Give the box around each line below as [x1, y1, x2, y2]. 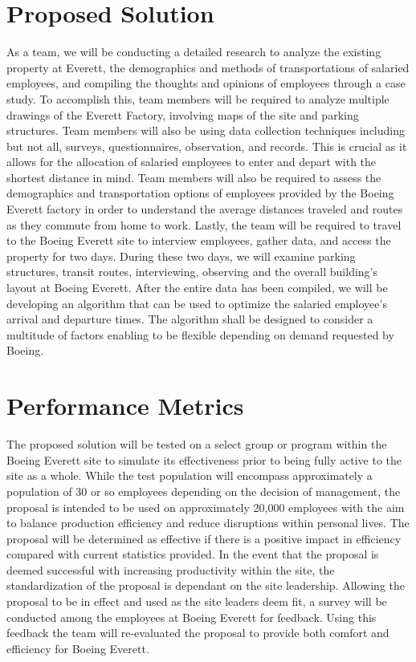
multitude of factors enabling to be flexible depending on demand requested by [6, 326, 394, 343]
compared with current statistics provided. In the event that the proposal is [6, 546, 379, 562]
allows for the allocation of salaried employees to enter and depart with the [6, 153, 377, 170]
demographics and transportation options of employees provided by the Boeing [6, 185, 394, 201]
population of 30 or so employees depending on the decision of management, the [6, 482, 401, 499]
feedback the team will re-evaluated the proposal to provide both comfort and [6, 624, 389, 641]
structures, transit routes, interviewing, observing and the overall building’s [6, 263, 378, 280]
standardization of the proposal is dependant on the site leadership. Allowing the [6, 577, 405, 594]
